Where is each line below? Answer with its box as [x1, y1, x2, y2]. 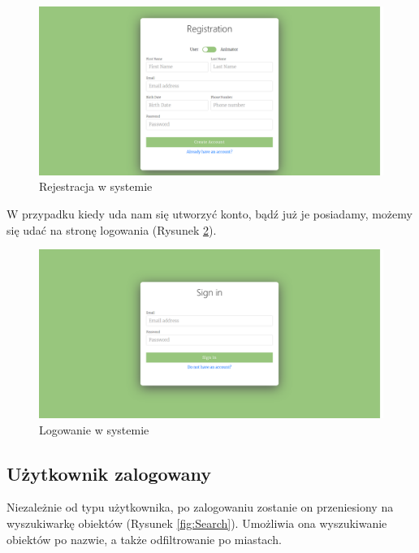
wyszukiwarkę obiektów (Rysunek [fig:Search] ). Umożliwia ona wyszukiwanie [6, 515, 387, 532]
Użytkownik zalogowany [6, 460, 212, 486]
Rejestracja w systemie [39, 178, 153, 195]
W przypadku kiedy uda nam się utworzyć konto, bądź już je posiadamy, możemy [6, 205, 413, 222]
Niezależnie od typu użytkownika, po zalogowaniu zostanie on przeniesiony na [6, 499, 394, 516]
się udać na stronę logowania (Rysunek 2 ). [6, 221, 217, 238]
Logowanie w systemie [39, 421, 149, 438]
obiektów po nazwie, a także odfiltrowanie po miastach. [6, 530, 282, 547]
